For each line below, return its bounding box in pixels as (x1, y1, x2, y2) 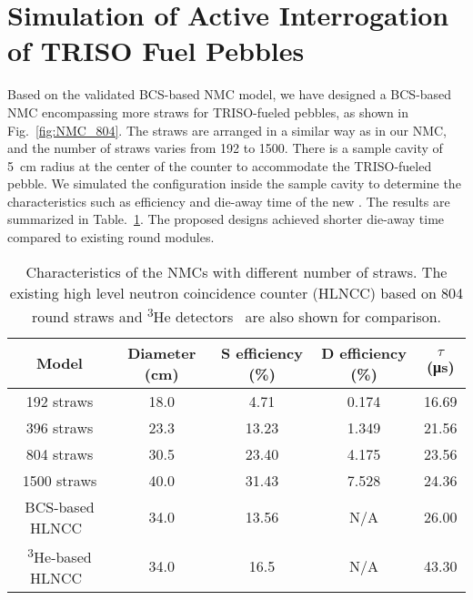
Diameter (127, 341, 196, 363)
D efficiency (321, 341, 407, 363)
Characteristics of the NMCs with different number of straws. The (25, 260, 448, 282)
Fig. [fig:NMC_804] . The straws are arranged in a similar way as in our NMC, (7, 120, 447, 139)
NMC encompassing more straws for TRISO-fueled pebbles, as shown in (7, 102, 409, 121)
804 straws (25, 442, 94, 464)
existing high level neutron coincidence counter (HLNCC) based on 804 (9, 281, 464, 303)
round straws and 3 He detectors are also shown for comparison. (31, 302, 442, 327)
